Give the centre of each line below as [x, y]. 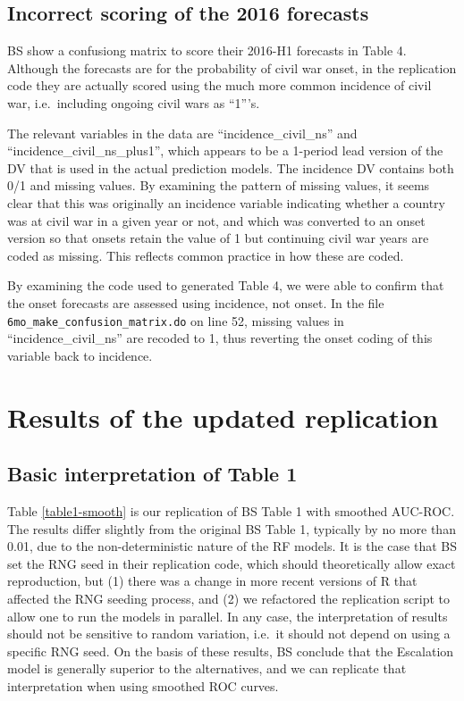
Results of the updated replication [223, 417]
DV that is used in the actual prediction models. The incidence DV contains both [231, 167]
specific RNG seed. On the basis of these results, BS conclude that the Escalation [231, 651]
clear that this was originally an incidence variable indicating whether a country [226, 202]
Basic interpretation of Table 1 [152, 474]
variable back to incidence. [80, 355]
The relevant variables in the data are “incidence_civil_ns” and [182, 133]
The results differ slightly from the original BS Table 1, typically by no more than [232, 528]
